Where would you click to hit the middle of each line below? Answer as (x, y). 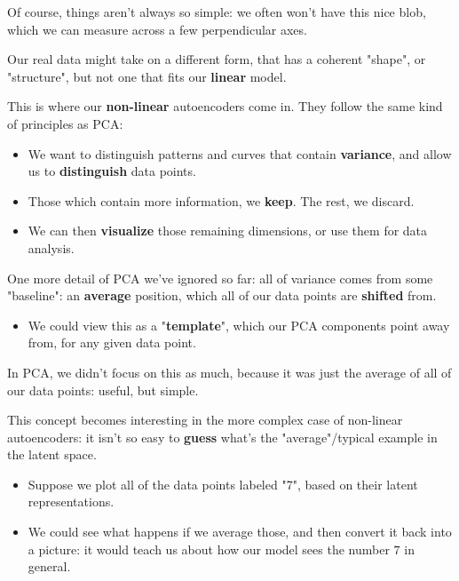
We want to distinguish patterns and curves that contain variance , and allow (240, 153)
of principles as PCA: (65, 123)
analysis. (51, 247)
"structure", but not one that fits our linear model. (147, 76)
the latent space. (52, 454)
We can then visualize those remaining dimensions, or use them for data (228, 231)
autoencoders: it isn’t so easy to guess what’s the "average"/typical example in (222, 437)
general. (49, 566)
